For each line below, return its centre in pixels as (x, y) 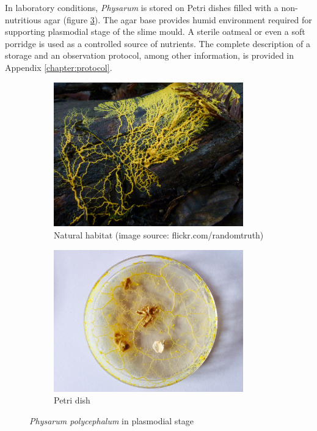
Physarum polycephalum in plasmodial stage (112, 420)
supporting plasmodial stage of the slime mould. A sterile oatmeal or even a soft (155, 31)
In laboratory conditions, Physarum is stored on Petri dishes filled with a (142, 7)
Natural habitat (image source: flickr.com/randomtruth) (159, 234)
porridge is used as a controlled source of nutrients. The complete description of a (158, 43)
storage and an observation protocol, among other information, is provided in (150, 55)
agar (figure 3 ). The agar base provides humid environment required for (178, 19)
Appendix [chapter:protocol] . (59, 67)
